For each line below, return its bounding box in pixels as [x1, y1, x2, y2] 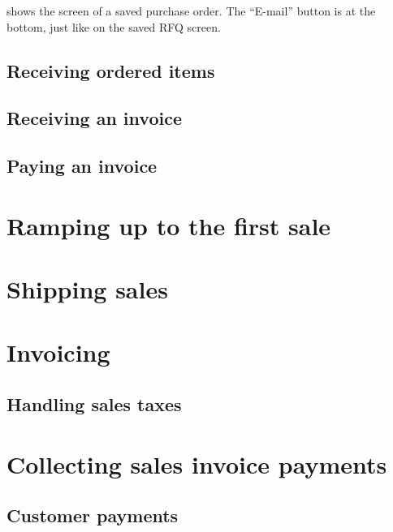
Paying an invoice [6, 153, 158, 178]
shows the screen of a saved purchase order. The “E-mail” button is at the [6, 2, 376, 19]
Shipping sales [6, 272, 168, 306]
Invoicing [6, 336, 110, 369]
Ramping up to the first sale [6, 208, 331, 242]
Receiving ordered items [6, 58, 215, 83]
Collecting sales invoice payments [6, 447, 387, 480]
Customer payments [6, 503, 179, 528]
